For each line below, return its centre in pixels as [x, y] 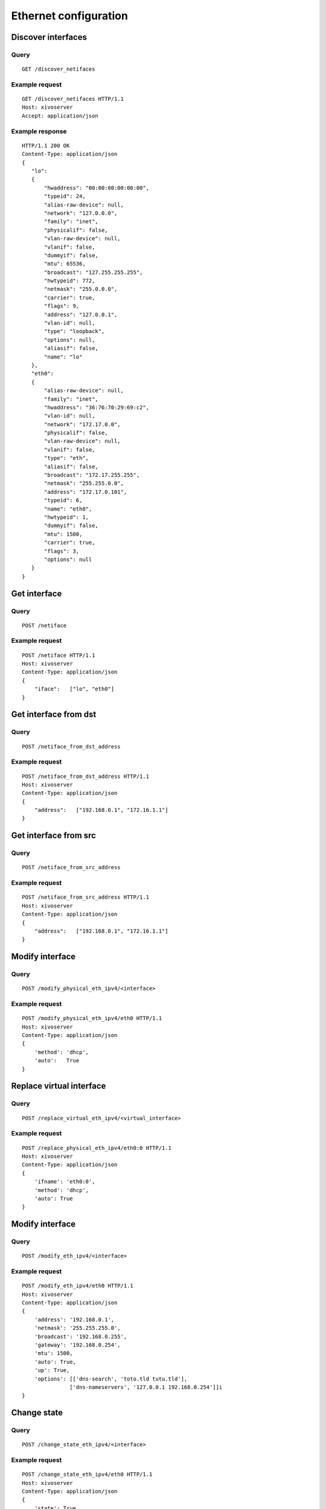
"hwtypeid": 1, [67, 517]
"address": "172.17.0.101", [86, 492]
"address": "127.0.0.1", [81, 314]
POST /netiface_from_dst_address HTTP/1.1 [86, 776]
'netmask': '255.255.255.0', [77, 1328]
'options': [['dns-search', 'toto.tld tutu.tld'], [111, 1379]
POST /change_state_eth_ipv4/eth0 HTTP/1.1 [87, 1475]
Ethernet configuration [69, 16]
